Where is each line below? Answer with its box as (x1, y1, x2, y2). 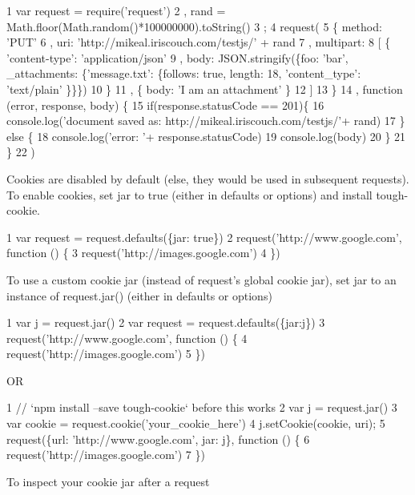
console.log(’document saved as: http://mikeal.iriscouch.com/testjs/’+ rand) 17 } (6, 112, 405, 129)
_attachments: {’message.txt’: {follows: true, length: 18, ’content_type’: (6, 65, 361, 82)
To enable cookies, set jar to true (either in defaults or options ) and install (6, 186, 373, 203)
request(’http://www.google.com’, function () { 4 (6, 329, 248, 346)
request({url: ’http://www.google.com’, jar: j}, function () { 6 (6, 430, 310, 447)
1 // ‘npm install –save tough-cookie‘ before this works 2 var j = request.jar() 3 (6, 399, 397, 416)
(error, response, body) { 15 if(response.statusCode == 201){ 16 (6, 96, 324, 113)
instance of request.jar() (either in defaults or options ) (6, 287, 272, 304)
